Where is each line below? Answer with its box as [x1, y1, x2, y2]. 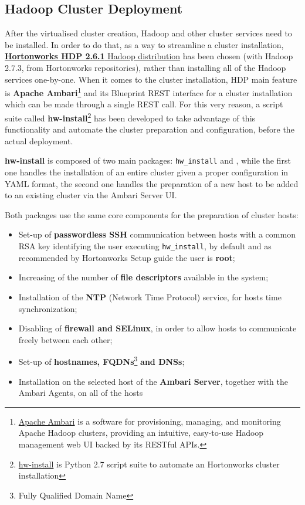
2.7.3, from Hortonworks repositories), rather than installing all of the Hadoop [5, 61, 286, 73]
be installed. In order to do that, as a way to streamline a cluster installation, [5, 38, 284, 50]
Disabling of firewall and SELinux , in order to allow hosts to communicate [18, 322, 297, 334]
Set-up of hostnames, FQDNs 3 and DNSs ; [18, 354, 185, 367]
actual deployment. [5, 134, 73, 147]
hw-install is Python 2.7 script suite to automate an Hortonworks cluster [18, 457, 280, 470]
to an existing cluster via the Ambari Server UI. [5, 189, 177, 201]
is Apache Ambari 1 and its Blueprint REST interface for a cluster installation [5, 85, 293, 99]
